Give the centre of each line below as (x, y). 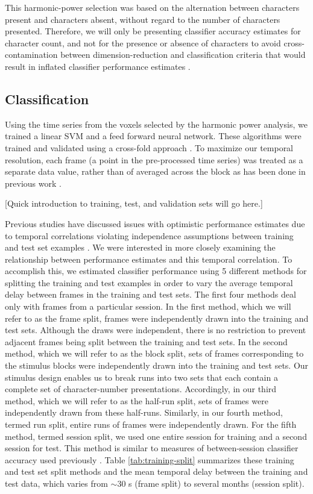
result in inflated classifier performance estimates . (98, 66)
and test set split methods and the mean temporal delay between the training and (156, 471)
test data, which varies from (56, 483)
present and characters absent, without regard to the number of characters (143, 19)
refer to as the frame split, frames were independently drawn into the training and (157, 318)
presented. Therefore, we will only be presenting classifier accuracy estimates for (153, 31)
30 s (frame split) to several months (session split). (211, 483)
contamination (31, 55)
